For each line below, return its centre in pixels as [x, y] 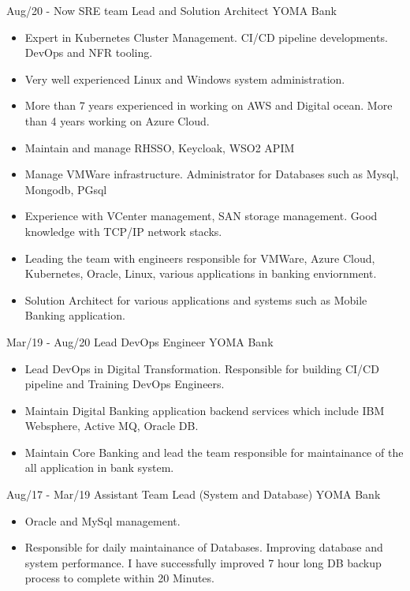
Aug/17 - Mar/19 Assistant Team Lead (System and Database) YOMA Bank [194, 494]
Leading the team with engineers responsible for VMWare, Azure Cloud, [200, 258]
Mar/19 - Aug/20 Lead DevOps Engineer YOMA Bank [140, 341]
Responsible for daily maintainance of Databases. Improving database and [204, 547]
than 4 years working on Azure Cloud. [117, 120]
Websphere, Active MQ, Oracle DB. [112, 426]
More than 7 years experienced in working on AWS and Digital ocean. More [209, 105]
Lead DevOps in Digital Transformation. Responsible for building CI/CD [202, 368]
